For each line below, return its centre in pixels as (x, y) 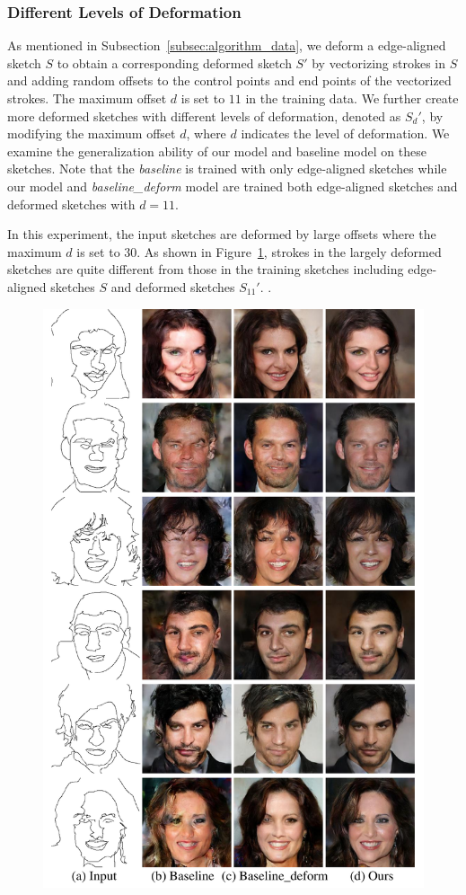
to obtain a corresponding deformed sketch (174, 62)
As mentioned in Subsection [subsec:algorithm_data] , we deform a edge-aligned (227, 45)
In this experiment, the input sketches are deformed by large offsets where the (222, 234)
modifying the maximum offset (92, 133)
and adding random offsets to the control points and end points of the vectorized (229, 80)
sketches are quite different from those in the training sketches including (206, 269)
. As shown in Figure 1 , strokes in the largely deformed (289, 251)
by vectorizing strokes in (379, 62)
